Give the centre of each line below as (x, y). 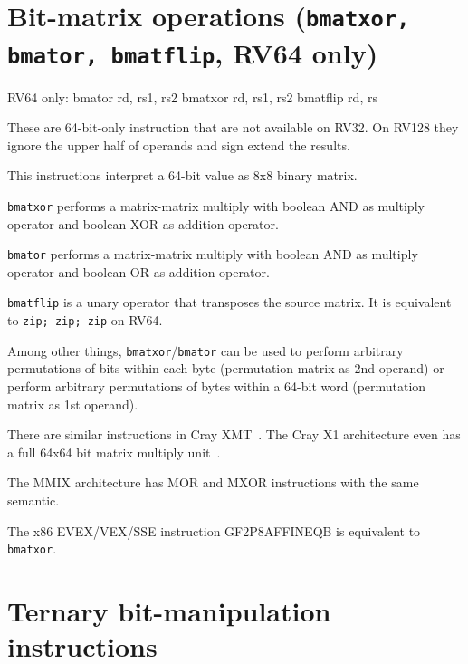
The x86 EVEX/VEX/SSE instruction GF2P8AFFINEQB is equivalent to (214, 530)
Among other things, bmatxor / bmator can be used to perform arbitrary (205, 350)
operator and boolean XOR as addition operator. (143, 223)
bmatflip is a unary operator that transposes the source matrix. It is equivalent (229, 302)
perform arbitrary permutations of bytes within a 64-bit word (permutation (217, 386)
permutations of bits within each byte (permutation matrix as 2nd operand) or (226, 368)
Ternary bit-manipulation (169, 611)
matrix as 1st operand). (73, 404)
